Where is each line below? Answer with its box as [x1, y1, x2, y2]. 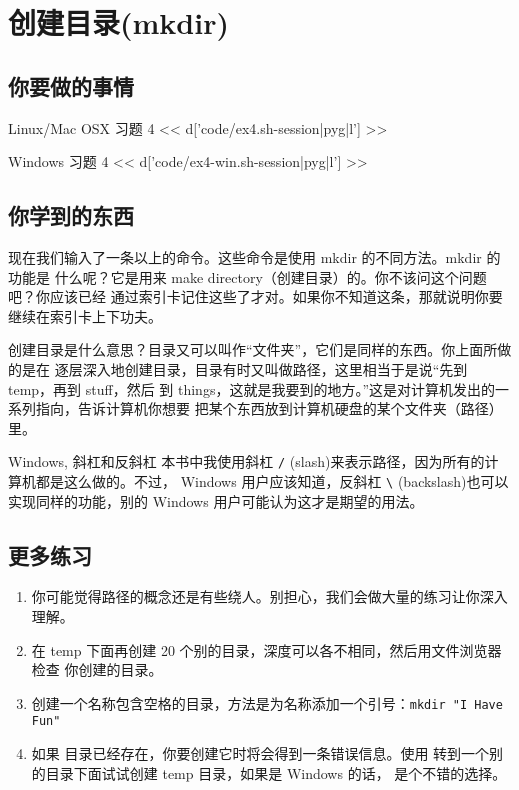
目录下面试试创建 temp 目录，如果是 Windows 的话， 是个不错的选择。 [45, 762, 507, 783]
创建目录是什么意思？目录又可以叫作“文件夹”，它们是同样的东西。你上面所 [8, 339, 498, 360]
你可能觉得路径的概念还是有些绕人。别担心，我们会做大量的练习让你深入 [31, 586, 508, 607]
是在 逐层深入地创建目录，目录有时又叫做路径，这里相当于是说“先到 [21, 358, 468, 379]
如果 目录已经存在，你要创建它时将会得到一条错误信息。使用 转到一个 [31, 743, 490, 764]
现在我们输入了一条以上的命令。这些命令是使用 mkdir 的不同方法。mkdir [8, 246, 482, 267]
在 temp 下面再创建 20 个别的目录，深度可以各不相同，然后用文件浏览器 [31, 639, 502, 660]
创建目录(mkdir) [8, 2, 229, 43]
